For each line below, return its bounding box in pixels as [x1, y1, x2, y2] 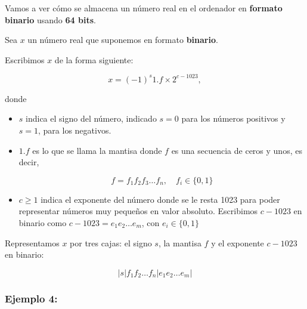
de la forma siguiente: [54, 53, 134, 66]
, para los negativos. [38, 124, 111, 137]
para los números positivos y [181, 112, 286, 125]
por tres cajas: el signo [70, 236, 152, 249]
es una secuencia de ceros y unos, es [171, 144, 302, 156]
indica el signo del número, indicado [26, 112, 157, 125]
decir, [18, 156, 39, 168]
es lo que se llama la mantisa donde [32, 144, 162, 156]
